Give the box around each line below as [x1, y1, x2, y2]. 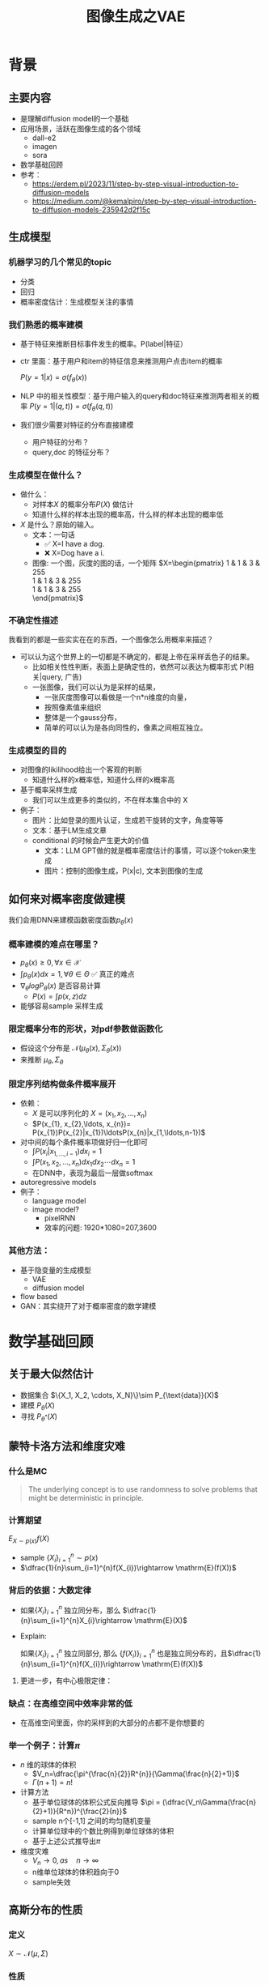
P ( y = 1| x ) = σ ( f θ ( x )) [19, 372, 87, 384]
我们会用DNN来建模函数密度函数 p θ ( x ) [8, 915, 133, 927]
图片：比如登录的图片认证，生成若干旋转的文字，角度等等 [32, 816, 224, 825]
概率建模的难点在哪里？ [8, 939, 99, 950]
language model [32, 1196, 86, 1206]
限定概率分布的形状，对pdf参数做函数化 [8, 1023, 163, 1034]
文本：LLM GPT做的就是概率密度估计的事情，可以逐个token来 [44, 846, 250, 855]
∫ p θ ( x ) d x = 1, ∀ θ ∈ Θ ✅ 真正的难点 [19, 969, 135, 981]
